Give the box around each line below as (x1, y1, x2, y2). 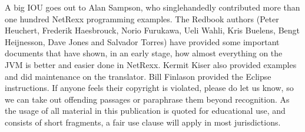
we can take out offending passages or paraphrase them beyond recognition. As (5, 93, 290, 105)
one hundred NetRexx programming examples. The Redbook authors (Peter (5, 12, 279, 25)
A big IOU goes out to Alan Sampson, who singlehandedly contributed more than (5, 1, 300, 13)
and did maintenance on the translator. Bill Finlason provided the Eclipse (5, 70, 271, 82)
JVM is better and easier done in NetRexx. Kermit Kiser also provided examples (5, 58, 297, 70)
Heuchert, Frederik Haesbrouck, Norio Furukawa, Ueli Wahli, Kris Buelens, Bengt (5, 24, 300, 36)
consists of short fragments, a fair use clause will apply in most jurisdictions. (5, 116, 281, 128)
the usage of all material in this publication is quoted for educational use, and (5, 104, 286, 117)
